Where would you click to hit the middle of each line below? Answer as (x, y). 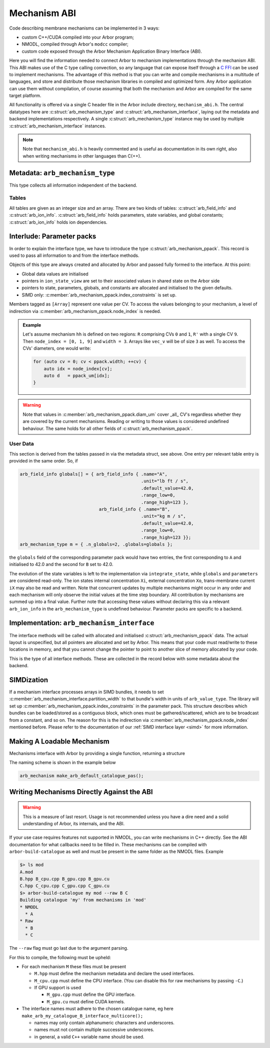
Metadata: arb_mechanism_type (62, 173)
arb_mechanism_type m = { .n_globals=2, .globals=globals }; (96, 544)
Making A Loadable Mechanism (59, 741)
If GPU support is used (57, 988)
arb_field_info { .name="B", (134, 509)
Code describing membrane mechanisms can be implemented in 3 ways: (84, 28)
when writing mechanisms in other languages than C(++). (82, 156)
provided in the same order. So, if (43, 461)
